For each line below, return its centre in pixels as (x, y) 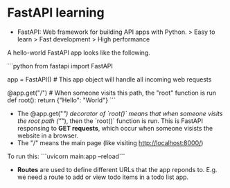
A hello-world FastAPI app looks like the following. (79, 53)
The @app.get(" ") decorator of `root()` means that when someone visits (120, 113)
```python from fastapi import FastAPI (60, 66)
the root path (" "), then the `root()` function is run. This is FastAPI (110, 121)
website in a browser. (47, 135)
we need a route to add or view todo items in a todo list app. (103, 177)
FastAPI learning (56, 13)
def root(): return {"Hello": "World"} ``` (62, 100)
